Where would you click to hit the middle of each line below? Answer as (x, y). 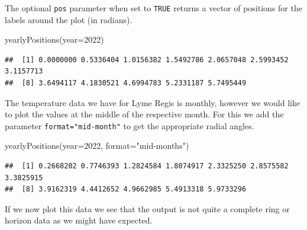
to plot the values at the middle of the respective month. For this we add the (144, 114)
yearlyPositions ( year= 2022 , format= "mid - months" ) (97, 146)
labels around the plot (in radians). (69, 19)
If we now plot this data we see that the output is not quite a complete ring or (147, 208)
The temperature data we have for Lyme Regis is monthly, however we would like (153, 102)
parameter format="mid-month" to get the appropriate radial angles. (130, 125)
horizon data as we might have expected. (79, 220)
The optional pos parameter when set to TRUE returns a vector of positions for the (153, 8)
